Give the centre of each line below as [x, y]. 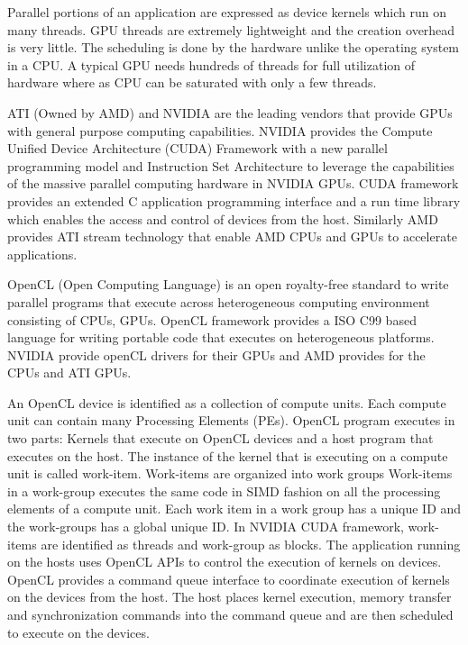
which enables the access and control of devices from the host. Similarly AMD [223, 218]
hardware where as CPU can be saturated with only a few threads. [192, 82]
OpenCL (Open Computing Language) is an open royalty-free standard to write [228, 284]
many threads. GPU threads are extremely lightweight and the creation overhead [231, 29]
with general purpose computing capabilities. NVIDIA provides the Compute [220, 130]
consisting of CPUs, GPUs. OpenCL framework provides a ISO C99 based [212, 319]
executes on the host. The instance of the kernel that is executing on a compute [228, 455]
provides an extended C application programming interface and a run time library [234, 200]
